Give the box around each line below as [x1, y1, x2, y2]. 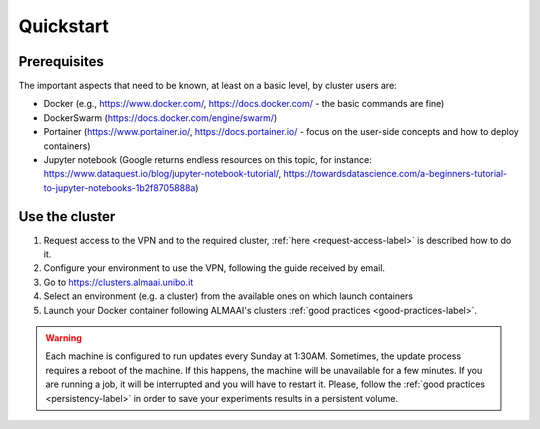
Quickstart [18, 15, 110, 37]
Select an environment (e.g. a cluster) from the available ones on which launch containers [43, 290, 414, 302]
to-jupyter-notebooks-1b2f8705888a [43, 181, 196, 194]
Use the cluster [18, 208, 116, 225]
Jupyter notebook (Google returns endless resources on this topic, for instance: [43, 154, 372, 166]
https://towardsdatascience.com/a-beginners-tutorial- [283, 168, 508, 180]
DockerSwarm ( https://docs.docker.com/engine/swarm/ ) [43, 111, 278, 124]
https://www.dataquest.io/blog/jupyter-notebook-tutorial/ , [43, 168, 282, 180]
